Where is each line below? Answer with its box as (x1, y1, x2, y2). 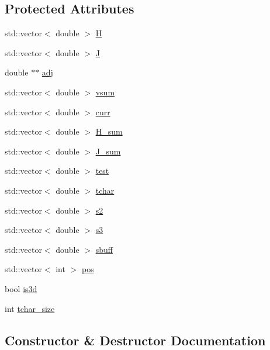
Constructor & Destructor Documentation (5, 331, 266, 349)
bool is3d (5, 282, 37, 294)
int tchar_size (5, 302, 55, 314)
